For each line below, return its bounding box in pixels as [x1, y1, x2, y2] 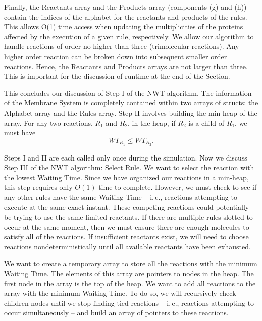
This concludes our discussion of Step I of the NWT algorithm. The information [4, 87, 252, 98]
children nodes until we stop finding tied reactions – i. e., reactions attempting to [4, 297, 254, 308]
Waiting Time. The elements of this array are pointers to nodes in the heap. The [4, 268, 254, 279]
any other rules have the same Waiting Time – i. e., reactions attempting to [4, 191, 237, 202]
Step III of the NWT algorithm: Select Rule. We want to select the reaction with [4, 162, 254, 173]
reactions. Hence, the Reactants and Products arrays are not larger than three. [4, 61, 248, 71]
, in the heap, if [128, 117, 176, 128]
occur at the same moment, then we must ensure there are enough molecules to [4, 221, 249, 232]
